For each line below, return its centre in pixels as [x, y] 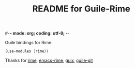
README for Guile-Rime [81, 9]
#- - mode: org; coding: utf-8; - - [37, 33]
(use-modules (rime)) [27, 51]
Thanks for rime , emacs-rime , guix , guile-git [49, 60]
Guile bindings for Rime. [29, 43]
